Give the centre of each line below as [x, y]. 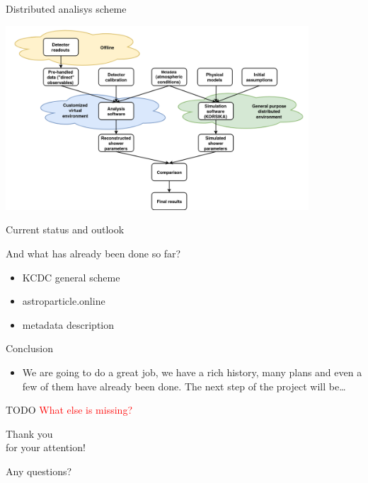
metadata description [68, 324]
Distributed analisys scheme [66, 8]
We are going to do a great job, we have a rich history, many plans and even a [192, 372]
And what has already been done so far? [93, 253]
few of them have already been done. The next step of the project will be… [184, 386]
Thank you [29, 433]
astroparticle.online [64, 301]
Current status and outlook [65, 229]
